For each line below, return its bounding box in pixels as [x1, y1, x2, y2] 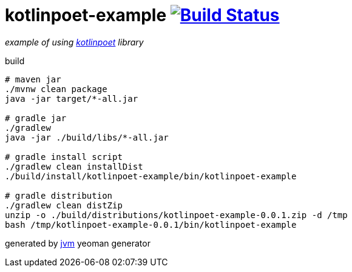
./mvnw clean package [5, 84, 107, 94]
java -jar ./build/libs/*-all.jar [5, 132, 169, 142]
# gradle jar [5, 113, 67, 123]
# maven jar [5, 74, 61, 84]
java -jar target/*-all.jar [5, 93, 138, 104]
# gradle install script [5, 151, 123, 162]
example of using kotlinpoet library [5, 36, 144, 47]
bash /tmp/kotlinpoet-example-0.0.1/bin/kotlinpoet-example [5, 219, 297, 230]
